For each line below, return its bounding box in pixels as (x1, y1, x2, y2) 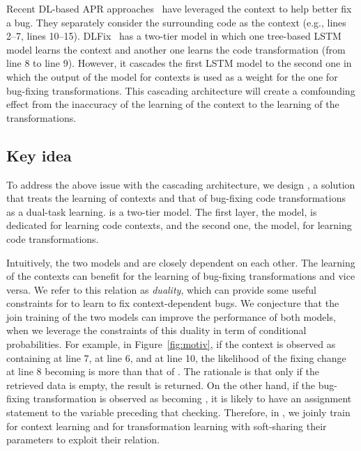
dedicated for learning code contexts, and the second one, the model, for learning (6, 218, 352, 232)
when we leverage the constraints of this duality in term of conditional (6, 323, 307, 338)
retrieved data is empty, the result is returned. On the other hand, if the (6, 377, 316, 392)
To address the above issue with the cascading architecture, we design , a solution (6, 177, 355, 191)
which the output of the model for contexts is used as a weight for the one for (6, 69, 338, 84)
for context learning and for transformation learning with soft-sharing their (6, 418, 327, 433)
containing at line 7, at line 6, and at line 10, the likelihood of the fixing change (6, 350, 346, 365)
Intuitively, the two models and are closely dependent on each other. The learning (6, 255, 355, 269)
